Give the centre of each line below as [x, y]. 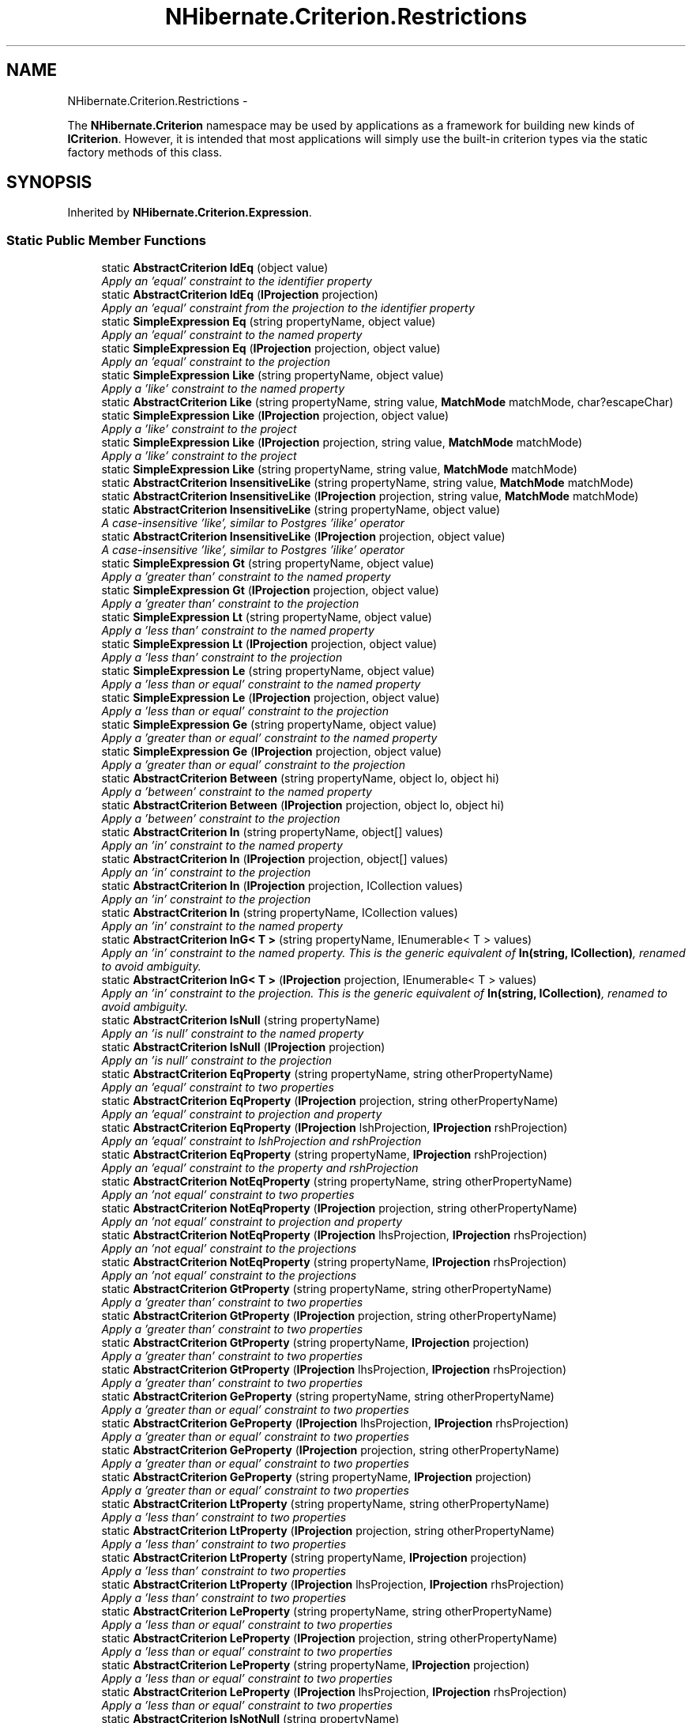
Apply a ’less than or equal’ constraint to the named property [261, 684]
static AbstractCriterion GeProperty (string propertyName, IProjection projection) [316, 1477]
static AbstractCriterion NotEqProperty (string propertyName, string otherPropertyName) [337, 1182]
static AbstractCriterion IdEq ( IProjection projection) [240, 295]
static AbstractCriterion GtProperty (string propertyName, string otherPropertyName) [327, 1289]
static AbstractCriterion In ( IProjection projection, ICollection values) [282, 886]
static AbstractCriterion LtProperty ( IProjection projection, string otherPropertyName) [328, 1531]
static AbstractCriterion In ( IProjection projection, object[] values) [275, 859]
